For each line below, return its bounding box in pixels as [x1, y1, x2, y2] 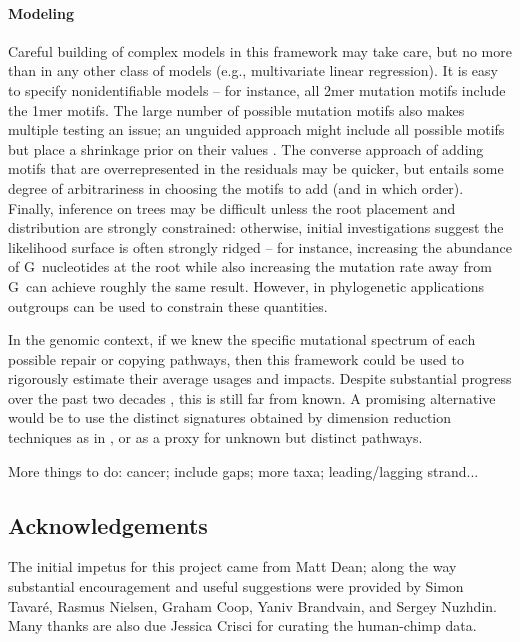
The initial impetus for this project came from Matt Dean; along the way [8, 556, 457, 577]
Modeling [8, 2, 75, 23]
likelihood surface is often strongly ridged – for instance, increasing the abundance [8, 236, 512, 257]
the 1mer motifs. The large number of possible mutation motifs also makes [8, 99, 465, 120]
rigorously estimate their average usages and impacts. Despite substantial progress [8, 368, 512, 389]
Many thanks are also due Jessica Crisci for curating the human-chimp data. [8, 615, 477, 636]
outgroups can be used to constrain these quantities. [8, 295, 328, 316]
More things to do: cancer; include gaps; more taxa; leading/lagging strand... [8, 460, 479, 481]
